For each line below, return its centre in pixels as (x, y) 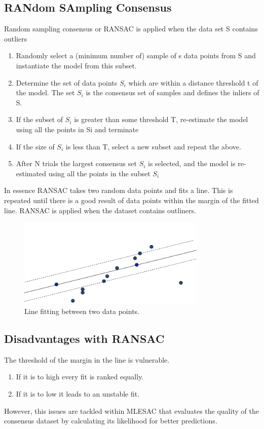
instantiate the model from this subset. (76, 65)
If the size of (35, 146)
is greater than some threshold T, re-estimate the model (161, 119)
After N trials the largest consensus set (76, 163)
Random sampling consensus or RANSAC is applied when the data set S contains (131, 29)
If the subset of (40, 119)
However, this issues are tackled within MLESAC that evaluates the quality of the (131, 411)
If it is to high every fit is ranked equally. (80, 377)
